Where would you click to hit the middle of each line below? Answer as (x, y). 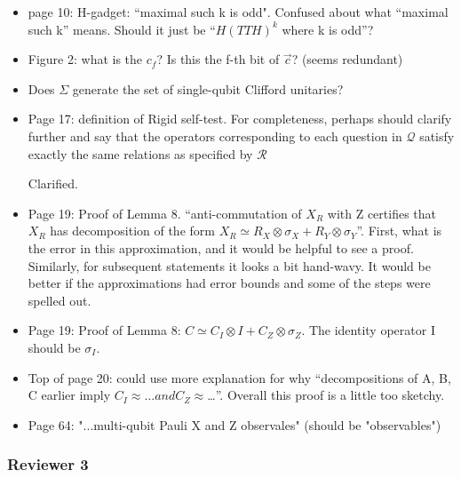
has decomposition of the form (132, 231)
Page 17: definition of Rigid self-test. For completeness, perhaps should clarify (240, 119)
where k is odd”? (328, 29)
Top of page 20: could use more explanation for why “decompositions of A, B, (239, 377)
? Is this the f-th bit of (218, 59)
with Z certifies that (382, 213)
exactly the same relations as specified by (140, 153)
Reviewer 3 (48, 464)
